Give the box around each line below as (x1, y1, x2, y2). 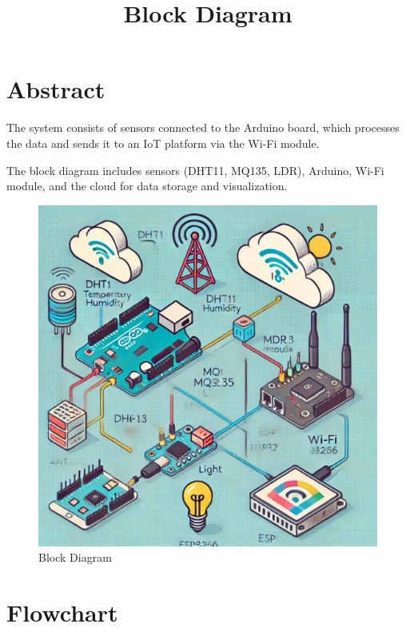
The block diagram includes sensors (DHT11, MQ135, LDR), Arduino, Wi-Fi (6, 161, 384, 178)
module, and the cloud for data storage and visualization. (6, 177, 288, 194)
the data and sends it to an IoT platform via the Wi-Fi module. (6, 134, 320, 151)
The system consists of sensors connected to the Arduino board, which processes (6, 119, 400, 136)
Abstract (6, 73, 105, 105)
